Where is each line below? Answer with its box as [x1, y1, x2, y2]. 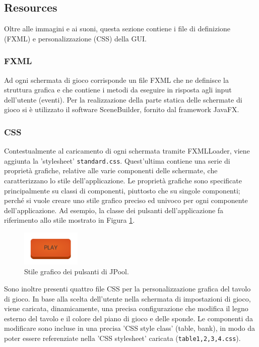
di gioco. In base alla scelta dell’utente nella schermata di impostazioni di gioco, [4, 293, 251, 304]
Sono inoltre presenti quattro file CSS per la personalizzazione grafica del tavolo [4, 283, 251, 293]
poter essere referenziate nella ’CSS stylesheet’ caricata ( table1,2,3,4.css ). [4, 332, 241, 343]
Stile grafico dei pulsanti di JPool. [24, 266, 129, 277]
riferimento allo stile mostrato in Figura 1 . [4, 215, 135, 225]
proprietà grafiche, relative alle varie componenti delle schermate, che [4, 165, 218, 176]
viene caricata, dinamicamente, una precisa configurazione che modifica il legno [4, 303, 248, 314]
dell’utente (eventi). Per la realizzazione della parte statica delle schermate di [4, 94, 242, 105]
